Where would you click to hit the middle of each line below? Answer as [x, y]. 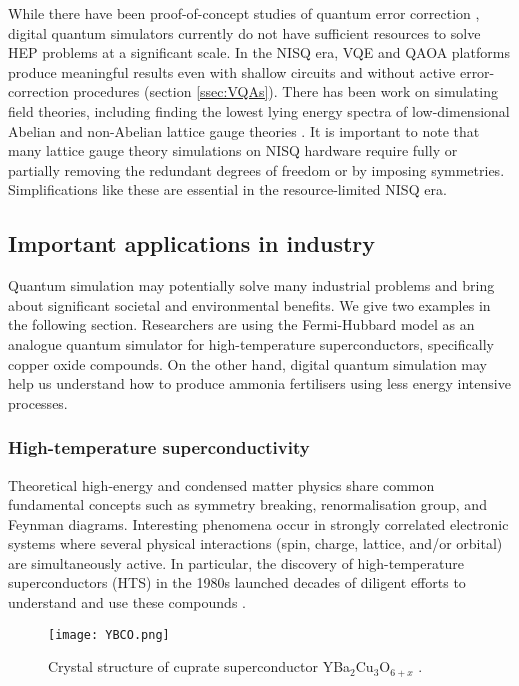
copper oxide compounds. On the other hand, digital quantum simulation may [248, 363]
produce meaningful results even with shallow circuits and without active [232, 71]
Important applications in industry [192, 243]
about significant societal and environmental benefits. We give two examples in [249, 304]
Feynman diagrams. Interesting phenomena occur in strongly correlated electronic [258, 523]
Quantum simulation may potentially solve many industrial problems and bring [251, 285]
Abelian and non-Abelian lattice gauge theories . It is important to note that [244, 130]
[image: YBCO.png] [109, 634]
